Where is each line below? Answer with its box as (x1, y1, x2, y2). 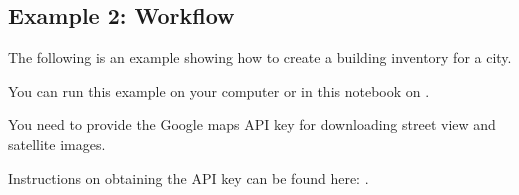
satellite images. (8, 133, 106, 154)
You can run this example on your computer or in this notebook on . (8, 80, 430, 101)
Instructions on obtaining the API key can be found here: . (8, 167, 369, 188)
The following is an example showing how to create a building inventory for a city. (8, 47, 512, 68)
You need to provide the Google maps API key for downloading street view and (8, 114, 496, 135)
